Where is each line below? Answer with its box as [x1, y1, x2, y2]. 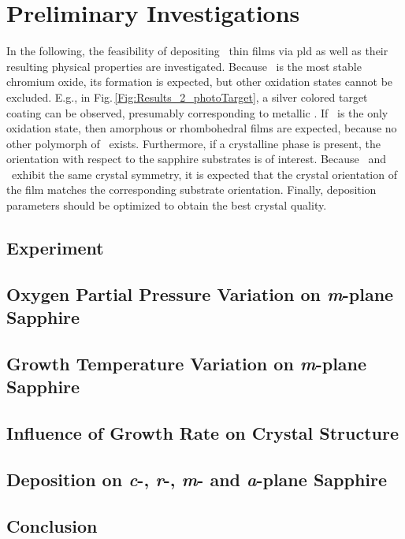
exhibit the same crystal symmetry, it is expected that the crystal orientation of [11, 165, 397, 182]
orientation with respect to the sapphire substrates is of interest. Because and [6, 151, 387, 167]
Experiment [6, 236, 104, 260]
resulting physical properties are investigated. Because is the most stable [6, 58, 362, 74]
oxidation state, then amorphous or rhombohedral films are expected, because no [6, 120, 397, 136]
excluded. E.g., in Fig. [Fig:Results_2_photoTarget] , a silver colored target [6, 88, 368, 105]
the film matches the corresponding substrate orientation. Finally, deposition [6, 181, 377, 198]
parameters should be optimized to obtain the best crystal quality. [6, 197, 327, 214]
